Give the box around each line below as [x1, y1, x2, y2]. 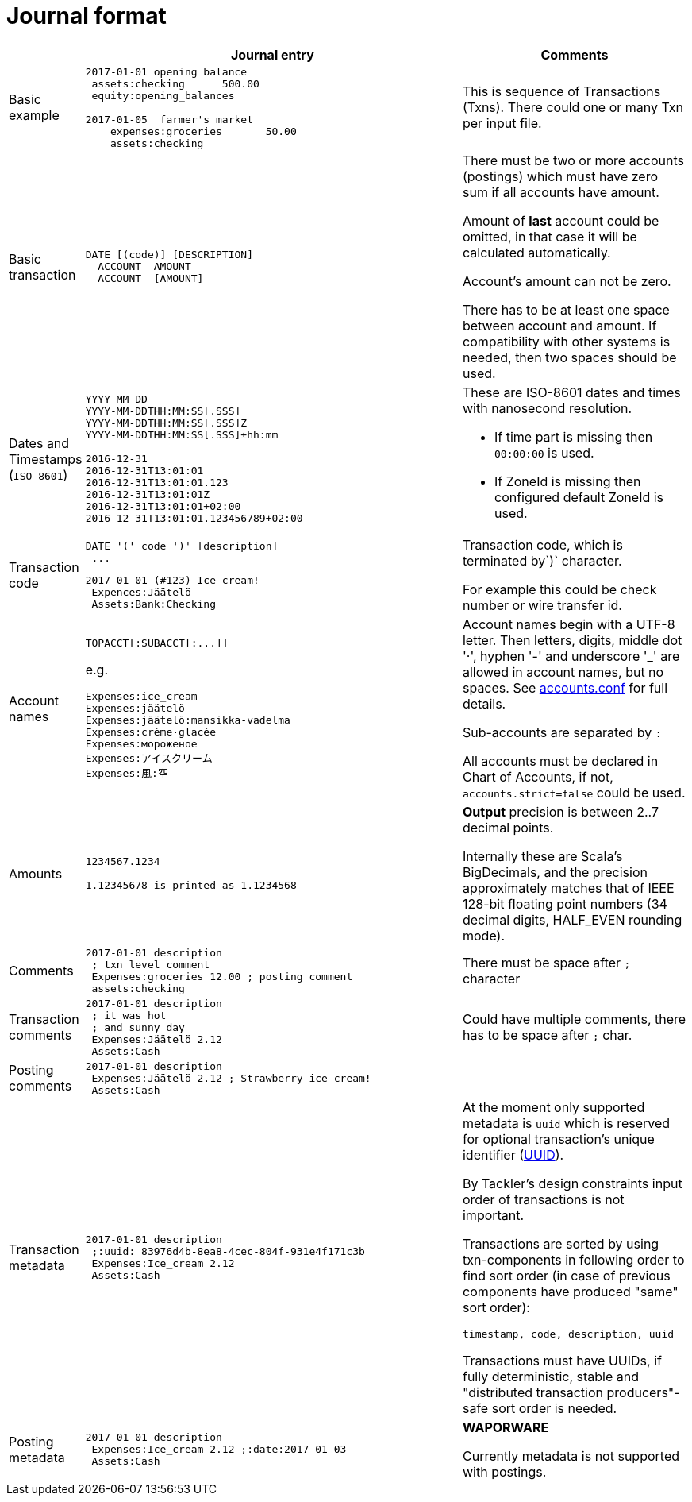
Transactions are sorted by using [462, 1235, 659, 1252]
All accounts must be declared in [462, 752, 659, 769]
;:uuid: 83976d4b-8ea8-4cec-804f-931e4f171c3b [91, 1245, 365, 1258]
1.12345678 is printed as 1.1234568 [85, 879, 297, 892]
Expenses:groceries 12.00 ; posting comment [91, 970, 353, 983]
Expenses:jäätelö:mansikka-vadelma [85, 713, 290, 726]
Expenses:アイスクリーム [85, 751, 213, 764]
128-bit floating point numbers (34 [462, 895, 667, 912]
